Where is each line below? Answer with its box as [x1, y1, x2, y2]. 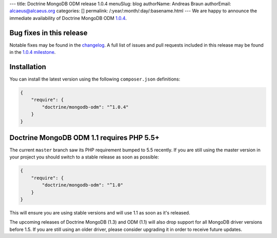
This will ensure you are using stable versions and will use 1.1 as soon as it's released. [9, 209, 190, 215]
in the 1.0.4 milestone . [9, 49, 56, 55]
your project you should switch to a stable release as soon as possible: [9, 154, 159, 160]
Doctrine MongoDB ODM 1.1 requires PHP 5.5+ [9, 133, 160, 142]
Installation [9, 62, 46, 71]
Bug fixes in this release [9, 28, 88, 37]
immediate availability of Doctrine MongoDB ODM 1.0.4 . [9, 15, 127, 21]
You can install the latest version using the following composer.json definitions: [9, 76, 181, 82]
